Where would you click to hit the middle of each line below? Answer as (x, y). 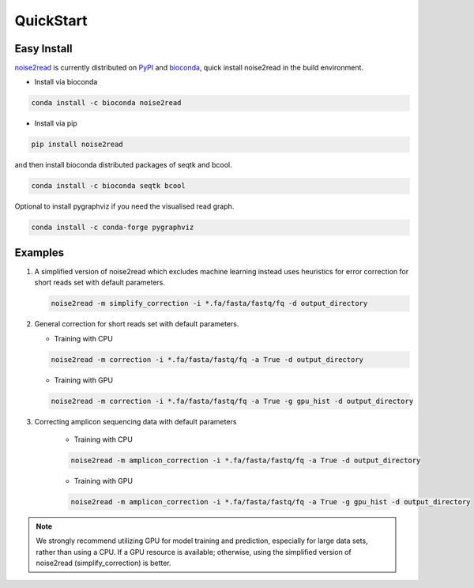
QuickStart (51, 21)
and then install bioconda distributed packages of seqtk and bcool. (123, 165)
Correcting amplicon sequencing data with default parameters (135, 421)
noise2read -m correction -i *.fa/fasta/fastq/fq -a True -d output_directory (207, 359)
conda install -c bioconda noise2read (106, 103)
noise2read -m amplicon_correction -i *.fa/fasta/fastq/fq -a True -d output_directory (246, 460)
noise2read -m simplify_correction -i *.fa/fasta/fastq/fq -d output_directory (209, 303)
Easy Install (43, 49)
